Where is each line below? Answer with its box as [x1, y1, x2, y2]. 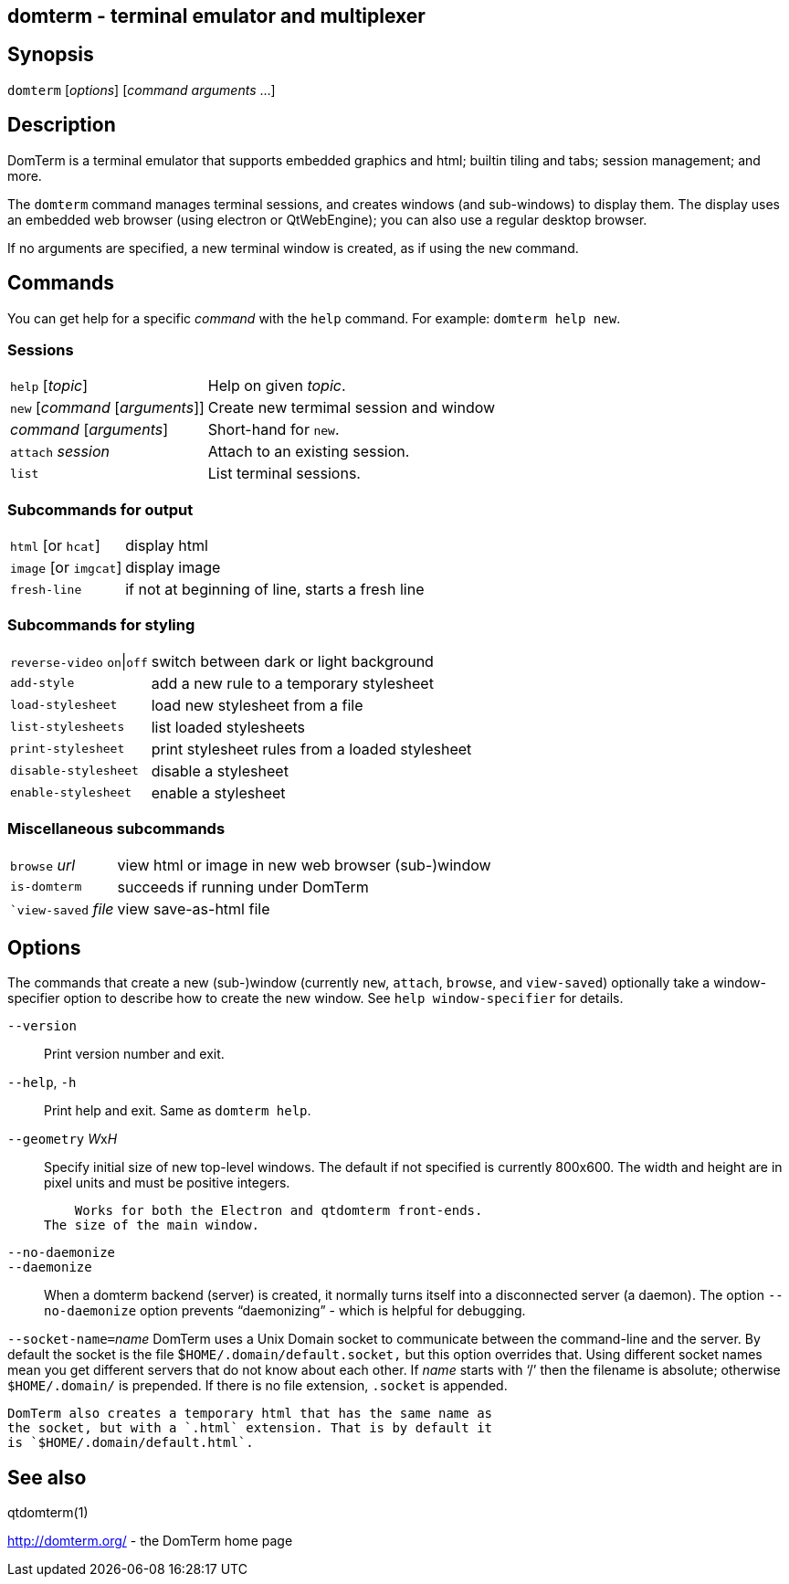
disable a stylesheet [151, 761, 289, 780]
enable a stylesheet [151, 783, 286, 802]
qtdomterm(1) [7, 1505, 89, 1521]
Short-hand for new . [207, 420, 340, 439]
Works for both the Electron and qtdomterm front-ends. [74, 1203, 483, 1219]
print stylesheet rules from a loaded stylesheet [151, 739, 472, 758]
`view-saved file [10, 899, 114, 918]
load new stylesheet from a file [151, 695, 363, 714]
